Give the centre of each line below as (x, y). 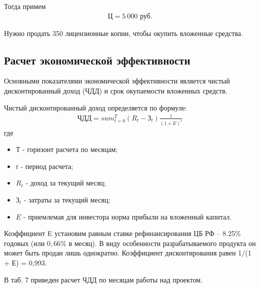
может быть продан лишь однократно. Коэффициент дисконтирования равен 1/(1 (128, 253)
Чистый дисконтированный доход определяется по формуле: (95, 107)
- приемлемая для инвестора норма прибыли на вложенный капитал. (127, 216)
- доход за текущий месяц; (66, 183)
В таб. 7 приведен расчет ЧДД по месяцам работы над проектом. (103, 279)
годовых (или (24, 243)
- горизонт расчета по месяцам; (70, 149)
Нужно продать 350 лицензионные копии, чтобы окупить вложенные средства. (123, 33)
